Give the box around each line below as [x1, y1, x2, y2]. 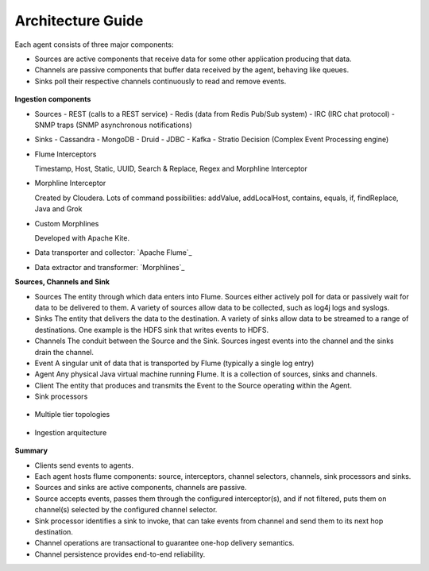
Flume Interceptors [34, 149, 97, 159]
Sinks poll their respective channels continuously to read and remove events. [34, 76, 287, 86]
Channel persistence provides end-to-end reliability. [34, 549, 206, 559]
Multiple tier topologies [34, 410, 110, 419]
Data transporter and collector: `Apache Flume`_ [34, 248, 192, 257]
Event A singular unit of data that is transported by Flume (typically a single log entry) [34, 358, 315, 368]
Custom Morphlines [34, 218, 99, 228]
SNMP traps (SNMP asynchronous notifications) [34, 120, 192, 129]
